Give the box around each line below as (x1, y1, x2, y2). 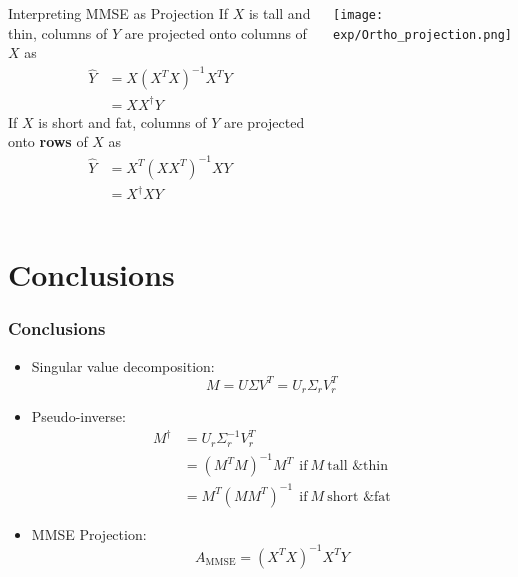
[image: (333, 8, 384, 22)
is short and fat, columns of (38, 111, 207, 132)
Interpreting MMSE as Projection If (8, 3, 228, 23)
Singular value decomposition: (31, 355, 215, 376)
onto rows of (8, 131, 88, 152)
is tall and (248, 3, 311, 23)
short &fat (327, 489, 391, 504)
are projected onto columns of (124, 22, 307, 43)
